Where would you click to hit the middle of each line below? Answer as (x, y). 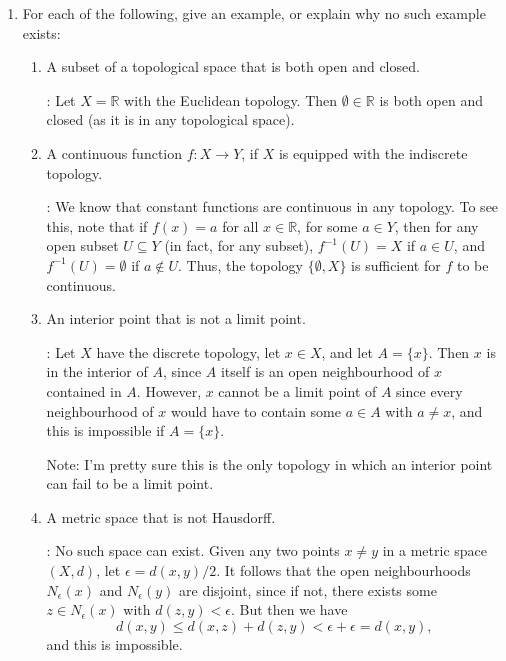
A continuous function (114, 152)
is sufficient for (396, 264)
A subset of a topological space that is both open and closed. (233, 66)
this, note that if (97, 225)
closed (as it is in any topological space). (170, 119)
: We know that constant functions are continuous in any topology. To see (272, 206)
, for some (327, 225)
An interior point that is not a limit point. (176, 318)
